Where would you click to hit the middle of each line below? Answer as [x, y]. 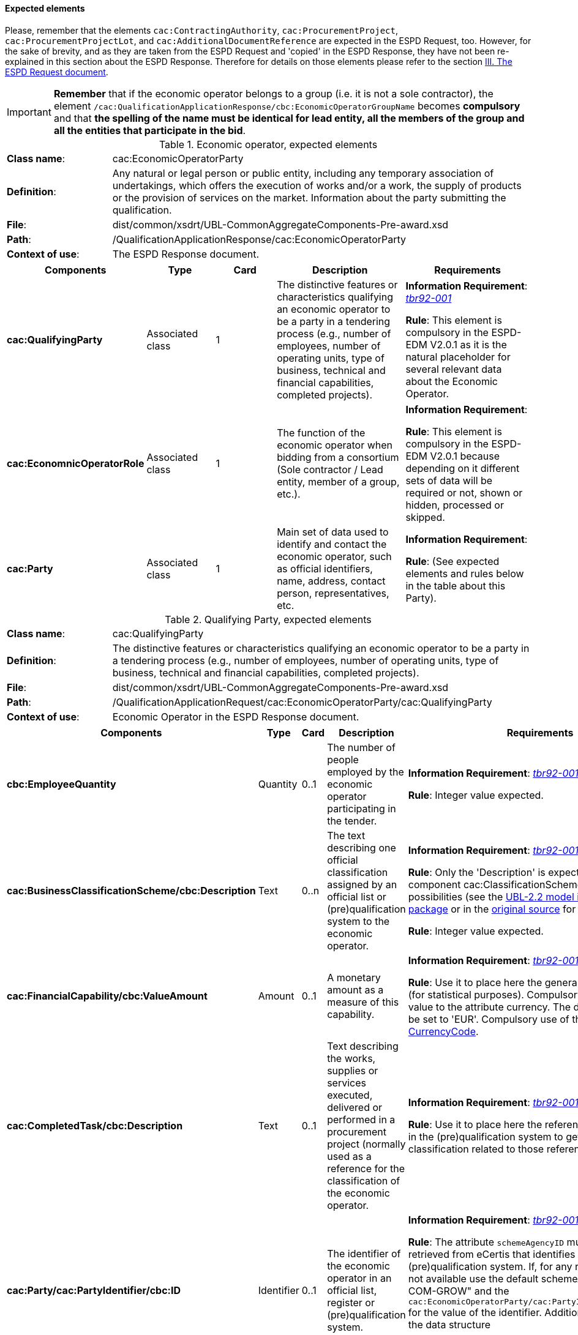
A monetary [354, 977]
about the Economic [452, 381]
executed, [350, 1095]
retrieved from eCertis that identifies [492, 1254]
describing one [362, 847]
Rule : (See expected [452, 561]
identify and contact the [332, 544]
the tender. [352, 821]
